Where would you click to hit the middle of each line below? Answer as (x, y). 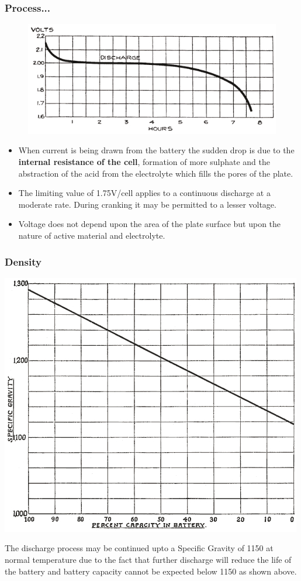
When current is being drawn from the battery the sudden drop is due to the (156, 150)
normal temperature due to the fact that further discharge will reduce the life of (148, 560)
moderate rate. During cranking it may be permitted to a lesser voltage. (147, 204)
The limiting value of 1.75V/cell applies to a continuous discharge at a (144, 193)
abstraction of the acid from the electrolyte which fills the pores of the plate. (156, 173)
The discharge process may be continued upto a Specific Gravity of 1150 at (139, 548)
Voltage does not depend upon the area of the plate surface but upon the (150, 224)
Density (23, 261)
